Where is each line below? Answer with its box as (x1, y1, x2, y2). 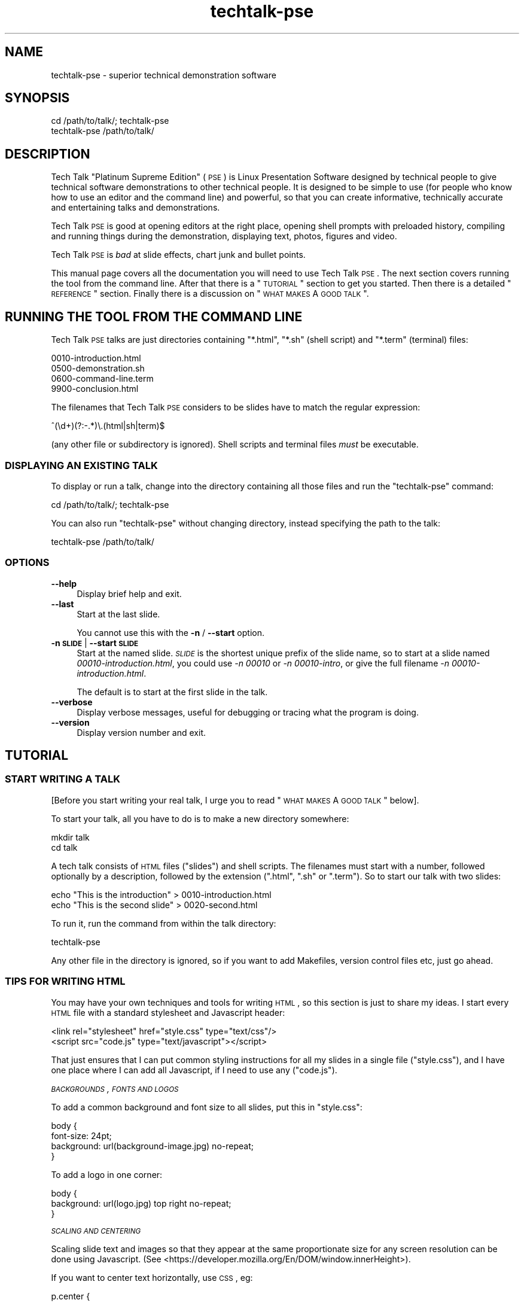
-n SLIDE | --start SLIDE (51, 637, 139, 648)
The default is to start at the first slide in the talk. (77, 686, 268, 697)
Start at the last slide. (77, 608, 160, 619)
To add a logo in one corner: (51, 1169, 163, 1180)
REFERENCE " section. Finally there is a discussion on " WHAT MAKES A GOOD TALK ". (51, 288, 369, 299)
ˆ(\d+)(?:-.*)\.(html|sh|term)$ (51, 421, 165, 431)
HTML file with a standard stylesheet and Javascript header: (51, 1007, 285, 1018)
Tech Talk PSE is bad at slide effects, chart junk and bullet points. (51, 249, 306, 260)
